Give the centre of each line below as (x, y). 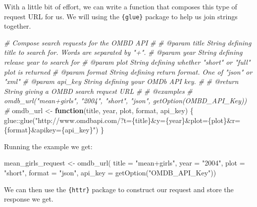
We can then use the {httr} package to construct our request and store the (119, 189)
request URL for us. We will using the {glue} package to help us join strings (121, 16)
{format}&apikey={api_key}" (50, 130)
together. (18, 26)
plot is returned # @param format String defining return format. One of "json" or (128, 71)
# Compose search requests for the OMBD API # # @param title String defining (128, 42)
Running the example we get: (48, 146)
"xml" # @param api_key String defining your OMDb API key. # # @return (121, 81)
